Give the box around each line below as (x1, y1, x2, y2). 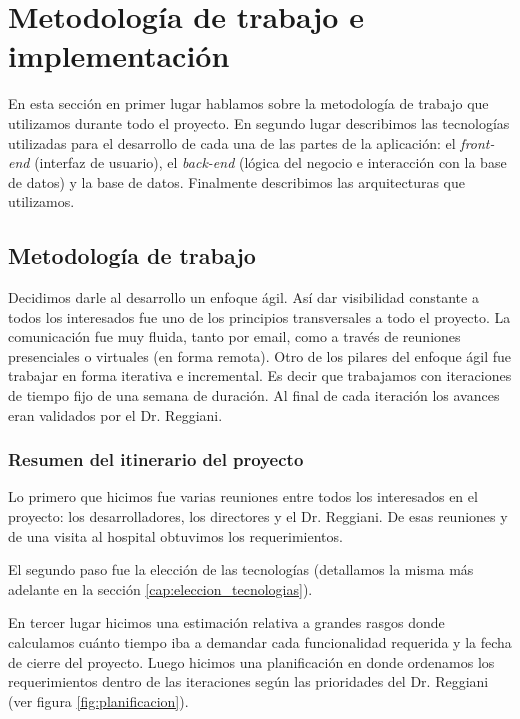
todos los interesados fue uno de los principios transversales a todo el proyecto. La (8, 306, 511, 327)
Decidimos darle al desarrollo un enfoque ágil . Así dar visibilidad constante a (8, 287, 479, 308)
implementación (8, 35, 230, 76)
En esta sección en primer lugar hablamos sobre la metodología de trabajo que (8, 93, 489, 114)
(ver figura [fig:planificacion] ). (8, 690, 189, 711)
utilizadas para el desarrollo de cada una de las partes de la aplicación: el (8, 132, 456, 153)
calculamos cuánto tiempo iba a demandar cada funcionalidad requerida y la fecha (8, 632, 512, 653)
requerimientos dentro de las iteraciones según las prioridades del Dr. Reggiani (8, 671, 489, 692)
